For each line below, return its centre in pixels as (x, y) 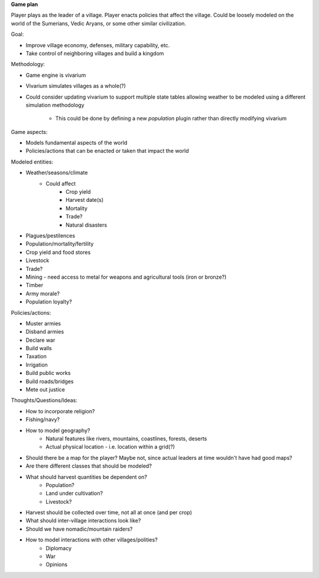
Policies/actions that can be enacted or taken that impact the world (107, 151)
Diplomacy (59, 548)
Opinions (57, 564)
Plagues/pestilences (51, 236)
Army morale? (43, 293)
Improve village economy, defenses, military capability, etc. (98, 45)
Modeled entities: (32, 162)
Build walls (39, 348)
